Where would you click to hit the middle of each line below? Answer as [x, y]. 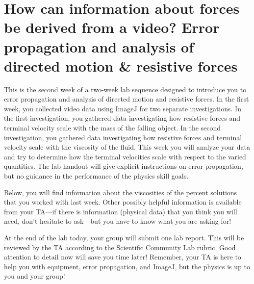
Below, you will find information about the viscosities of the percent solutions [121, 192]
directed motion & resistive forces [121, 65]
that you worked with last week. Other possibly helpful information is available [123, 202]
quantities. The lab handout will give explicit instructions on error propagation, [124, 166]
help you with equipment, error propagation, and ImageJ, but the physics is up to [127, 266]
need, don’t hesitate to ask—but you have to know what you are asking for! [118, 221]
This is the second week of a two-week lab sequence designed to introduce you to [125, 89]
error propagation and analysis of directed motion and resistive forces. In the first [127, 99]
